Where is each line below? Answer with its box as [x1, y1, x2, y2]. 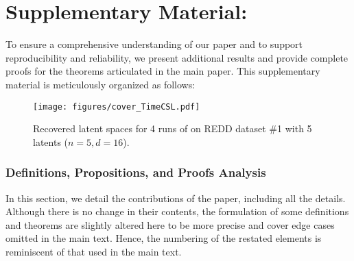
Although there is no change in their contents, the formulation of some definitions [5, 204, 349, 219]
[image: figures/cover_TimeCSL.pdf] [33, 101, 200, 112]
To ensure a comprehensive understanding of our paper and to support [5, 37, 303, 51]
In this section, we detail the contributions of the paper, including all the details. [5, 190, 346, 205]
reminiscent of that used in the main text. [5, 244, 182, 258]
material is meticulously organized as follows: [5, 77, 196, 91]
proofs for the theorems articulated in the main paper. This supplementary [5, 64, 320, 78]
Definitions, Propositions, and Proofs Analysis [5, 164, 266, 181]
